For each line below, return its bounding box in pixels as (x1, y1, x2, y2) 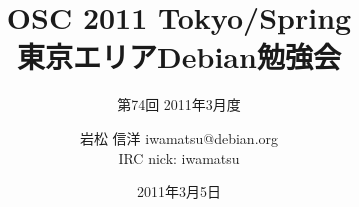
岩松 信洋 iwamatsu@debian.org (79, 127, 279, 148)
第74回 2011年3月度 (117, 94, 241, 115)
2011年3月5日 (137, 181, 221, 202)
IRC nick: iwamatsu (118, 147, 240, 168)
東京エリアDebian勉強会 (17, 36, 341, 77)
